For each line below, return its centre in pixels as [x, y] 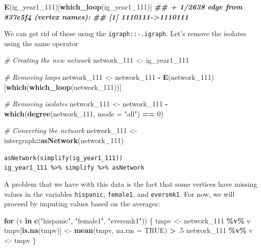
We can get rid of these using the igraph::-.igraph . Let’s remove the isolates [125, 33]
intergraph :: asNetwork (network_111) [64, 140]
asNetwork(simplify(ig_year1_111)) [64, 158]
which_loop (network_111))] [75, 87]
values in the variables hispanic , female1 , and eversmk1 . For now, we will [119, 194]
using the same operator [41, 43]
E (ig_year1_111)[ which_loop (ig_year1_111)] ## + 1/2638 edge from [123, 7]
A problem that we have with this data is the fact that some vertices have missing [131, 183]
